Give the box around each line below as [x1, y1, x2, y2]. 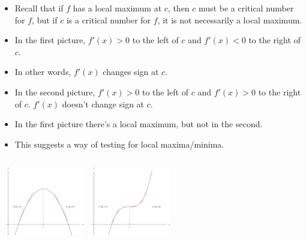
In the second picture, [14, 85, 95, 98]
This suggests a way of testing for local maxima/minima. [14, 137, 224, 150]
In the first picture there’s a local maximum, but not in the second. [14, 118, 263, 130]
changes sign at [103, 65, 159, 78]
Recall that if [14, 2, 64, 14]
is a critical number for [66, 13, 151, 26]
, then [167, 2, 190, 14]
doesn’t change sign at [62, 97, 145, 110]
